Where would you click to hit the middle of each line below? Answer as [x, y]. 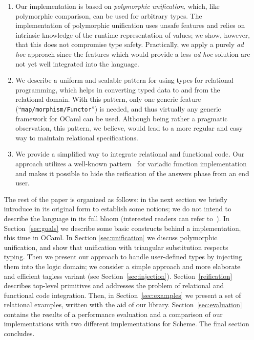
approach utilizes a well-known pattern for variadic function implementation [131, 163]
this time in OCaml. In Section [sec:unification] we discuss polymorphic [111, 238]
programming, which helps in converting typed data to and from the [118, 89]
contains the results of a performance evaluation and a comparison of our [113, 314]
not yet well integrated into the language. [77, 63]
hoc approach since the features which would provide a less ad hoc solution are [133, 54]
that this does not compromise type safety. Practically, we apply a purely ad [130, 44]
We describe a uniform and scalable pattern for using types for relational [124, 80]
